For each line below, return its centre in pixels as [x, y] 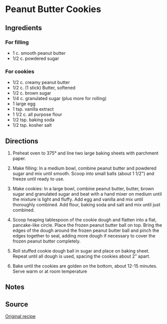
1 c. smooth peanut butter [39, 53]
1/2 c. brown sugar [32, 93]
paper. [19, 158]
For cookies [20, 71]
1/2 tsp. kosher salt [32, 125]
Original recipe [21, 316]
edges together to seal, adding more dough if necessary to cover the [84, 235]
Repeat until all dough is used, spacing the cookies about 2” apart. [81, 256]
